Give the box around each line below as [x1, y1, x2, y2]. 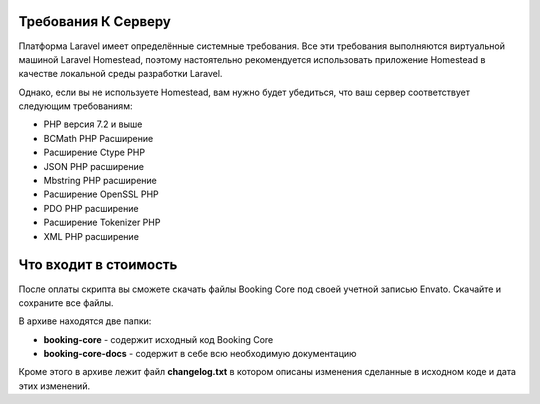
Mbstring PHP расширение [43, 175, 157, 187]
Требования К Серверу [18, 13, 172, 30]
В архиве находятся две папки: [18, 315, 152, 327]
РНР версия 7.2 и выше [43, 118, 143, 130]
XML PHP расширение [43, 230, 140, 242]
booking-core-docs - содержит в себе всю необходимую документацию [43, 348, 357, 360]
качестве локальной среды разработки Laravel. [18, 68, 223, 80]
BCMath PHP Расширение [43, 132, 154, 144]
